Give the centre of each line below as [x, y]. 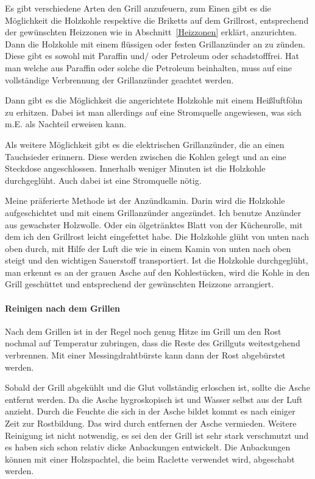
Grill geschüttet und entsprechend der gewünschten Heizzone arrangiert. [140, 284]
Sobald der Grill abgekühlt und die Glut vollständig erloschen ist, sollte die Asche [157, 387]
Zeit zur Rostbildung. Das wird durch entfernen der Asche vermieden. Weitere [151, 423]
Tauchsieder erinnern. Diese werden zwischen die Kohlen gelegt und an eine [146, 156]
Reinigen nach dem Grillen [62, 308]
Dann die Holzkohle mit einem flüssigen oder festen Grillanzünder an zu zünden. [155, 44]
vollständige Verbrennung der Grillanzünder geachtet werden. [119, 79]
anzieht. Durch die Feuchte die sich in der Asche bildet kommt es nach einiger [150, 411]
